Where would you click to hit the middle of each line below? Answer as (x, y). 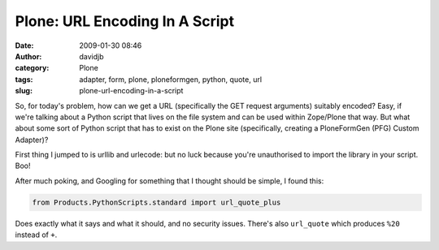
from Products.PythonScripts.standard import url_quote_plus (156, 202)
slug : (24, 91)
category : (32, 68)
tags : (24, 79)
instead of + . (36, 235)
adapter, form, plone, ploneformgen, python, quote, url (171, 79)
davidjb (92, 56)
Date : (24, 45)
